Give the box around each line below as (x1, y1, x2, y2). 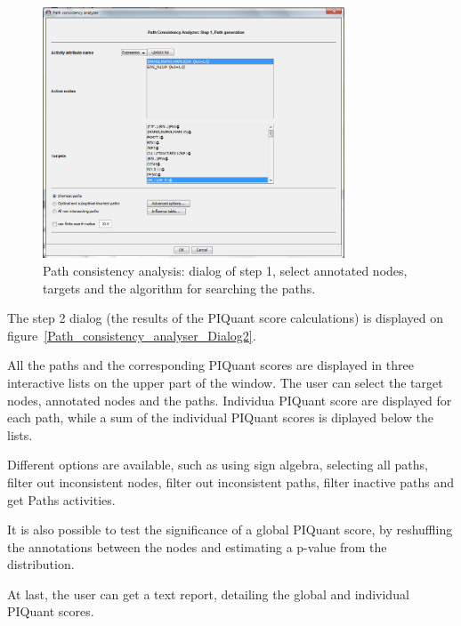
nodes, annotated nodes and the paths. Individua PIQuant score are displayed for (7, 390, 452, 409)
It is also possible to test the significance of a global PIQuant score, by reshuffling (7, 520, 453, 539)
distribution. (7, 555, 75, 574)
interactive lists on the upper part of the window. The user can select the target (7, 373, 443, 391)
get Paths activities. (7, 490, 116, 509)
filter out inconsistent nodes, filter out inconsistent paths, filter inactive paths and (7, 472, 454, 491)
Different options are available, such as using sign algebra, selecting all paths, (7, 455, 428, 474)
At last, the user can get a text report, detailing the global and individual (7, 584, 409, 603)
